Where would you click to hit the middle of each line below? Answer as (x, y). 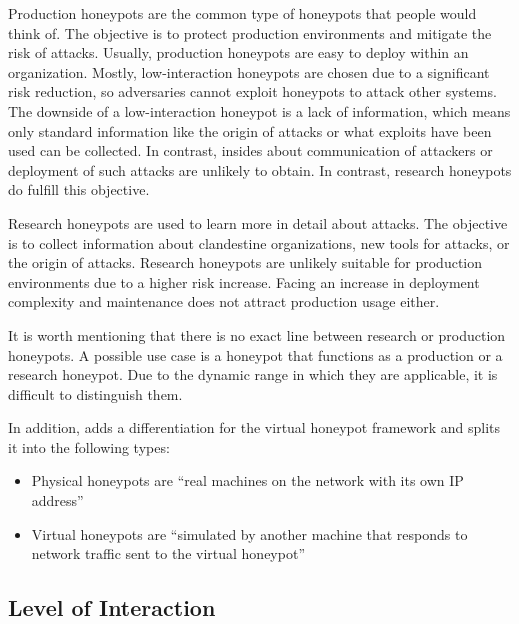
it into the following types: (89, 446)
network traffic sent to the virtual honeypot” (168, 553)
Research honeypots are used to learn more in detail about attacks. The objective (258, 222)
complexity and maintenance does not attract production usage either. (224, 301)
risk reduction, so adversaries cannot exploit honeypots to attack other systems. (252, 91)
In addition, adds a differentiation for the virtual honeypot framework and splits (254, 427)
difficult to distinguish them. (95, 393)
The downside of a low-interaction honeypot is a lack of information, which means (259, 110)
